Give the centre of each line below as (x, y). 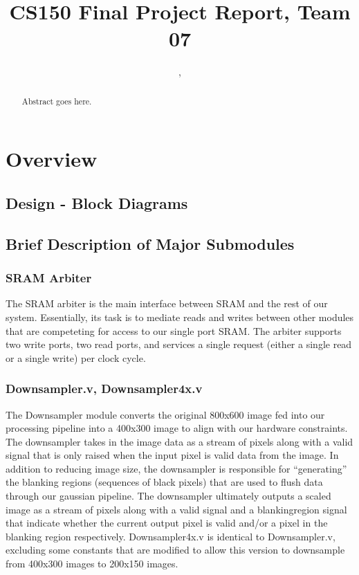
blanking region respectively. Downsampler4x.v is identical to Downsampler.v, (171, 536)
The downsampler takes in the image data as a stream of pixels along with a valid (179, 441)
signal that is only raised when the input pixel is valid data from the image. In (172, 455)
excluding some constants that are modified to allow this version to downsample (175, 550)
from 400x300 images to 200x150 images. (92, 564)
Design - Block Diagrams (97, 202)
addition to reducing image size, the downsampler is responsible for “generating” (176, 468)
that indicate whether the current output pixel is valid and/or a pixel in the (167, 523)
